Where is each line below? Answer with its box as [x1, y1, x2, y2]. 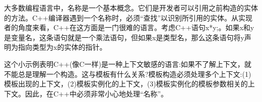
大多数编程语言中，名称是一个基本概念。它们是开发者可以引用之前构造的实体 [4, 3, 258, 13]
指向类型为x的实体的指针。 [18, 42, 107, 52]
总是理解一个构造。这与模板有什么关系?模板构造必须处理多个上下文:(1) [18, 68, 251, 79]
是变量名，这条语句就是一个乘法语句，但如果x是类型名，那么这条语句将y [4, 32, 244, 42]
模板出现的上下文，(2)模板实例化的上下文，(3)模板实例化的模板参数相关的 [4, 78, 248, 89]
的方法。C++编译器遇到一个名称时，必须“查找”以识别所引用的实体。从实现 [4, 12, 253, 23]
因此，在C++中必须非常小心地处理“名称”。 [25, 88, 168, 98]
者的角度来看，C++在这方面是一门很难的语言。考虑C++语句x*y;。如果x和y [4, 22, 254, 33]
